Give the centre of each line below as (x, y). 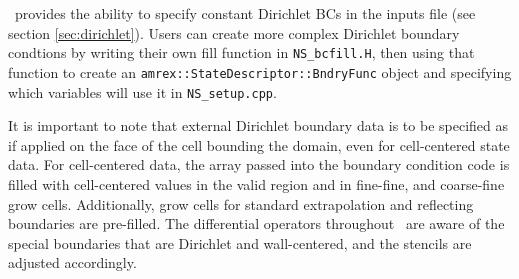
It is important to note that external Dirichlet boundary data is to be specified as (258, 125)
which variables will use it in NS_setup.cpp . (142, 91)
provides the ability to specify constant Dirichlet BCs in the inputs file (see (245, 13)
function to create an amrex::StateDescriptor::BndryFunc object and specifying (260, 71)
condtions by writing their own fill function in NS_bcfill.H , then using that (241, 52)
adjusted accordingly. (72, 262)
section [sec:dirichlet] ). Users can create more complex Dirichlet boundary (234, 32)
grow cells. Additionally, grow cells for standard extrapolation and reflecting (241, 203)
